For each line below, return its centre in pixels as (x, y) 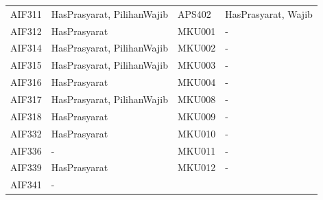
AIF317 (26, 99)
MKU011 (196, 150)
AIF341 (26, 185)
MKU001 (196, 31)
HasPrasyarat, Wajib (269, 13)
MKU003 (196, 65)
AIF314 (26, 48)
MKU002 (196, 48)
